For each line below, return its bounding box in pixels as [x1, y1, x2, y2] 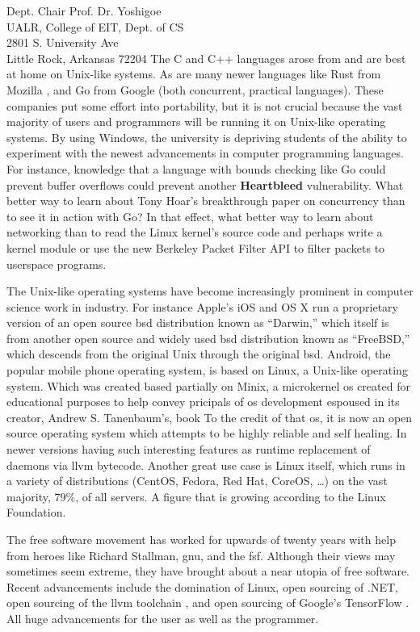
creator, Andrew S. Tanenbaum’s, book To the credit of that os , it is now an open [6, 408, 413, 425]
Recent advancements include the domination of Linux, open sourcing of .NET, [6, 578, 398, 595]
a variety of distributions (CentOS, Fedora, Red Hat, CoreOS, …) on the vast [6, 472, 388, 489]
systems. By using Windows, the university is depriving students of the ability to [6, 128, 407, 145]
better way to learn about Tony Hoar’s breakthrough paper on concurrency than [6, 192, 405, 209]
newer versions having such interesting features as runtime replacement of [6, 441, 371, 458]
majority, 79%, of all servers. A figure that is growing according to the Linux [6, 488, 386, 504]
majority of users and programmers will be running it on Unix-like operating [6, 113, 386, 130]
